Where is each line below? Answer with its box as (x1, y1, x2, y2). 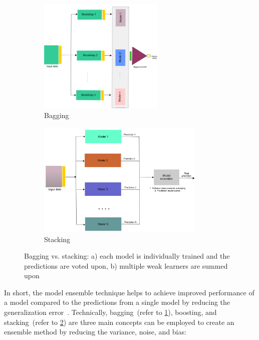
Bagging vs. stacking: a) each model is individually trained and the (24, 251, 230, 261)
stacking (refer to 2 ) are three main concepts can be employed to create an (4, 316, 234, 327)
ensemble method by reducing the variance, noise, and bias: (4, 326, 186, 337)
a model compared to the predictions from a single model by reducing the (4, 297, 230, 307)
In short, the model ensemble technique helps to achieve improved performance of (4, 287, 254, 297)
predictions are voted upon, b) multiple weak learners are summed (24, 260, 228, 271)
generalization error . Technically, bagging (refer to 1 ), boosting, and (4, 307, 217, 317)
